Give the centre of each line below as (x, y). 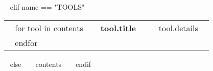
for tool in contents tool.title (76, 28)
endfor (26, 42)
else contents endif (51, 64)
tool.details (178, 28)
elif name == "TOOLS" (47, 7)
